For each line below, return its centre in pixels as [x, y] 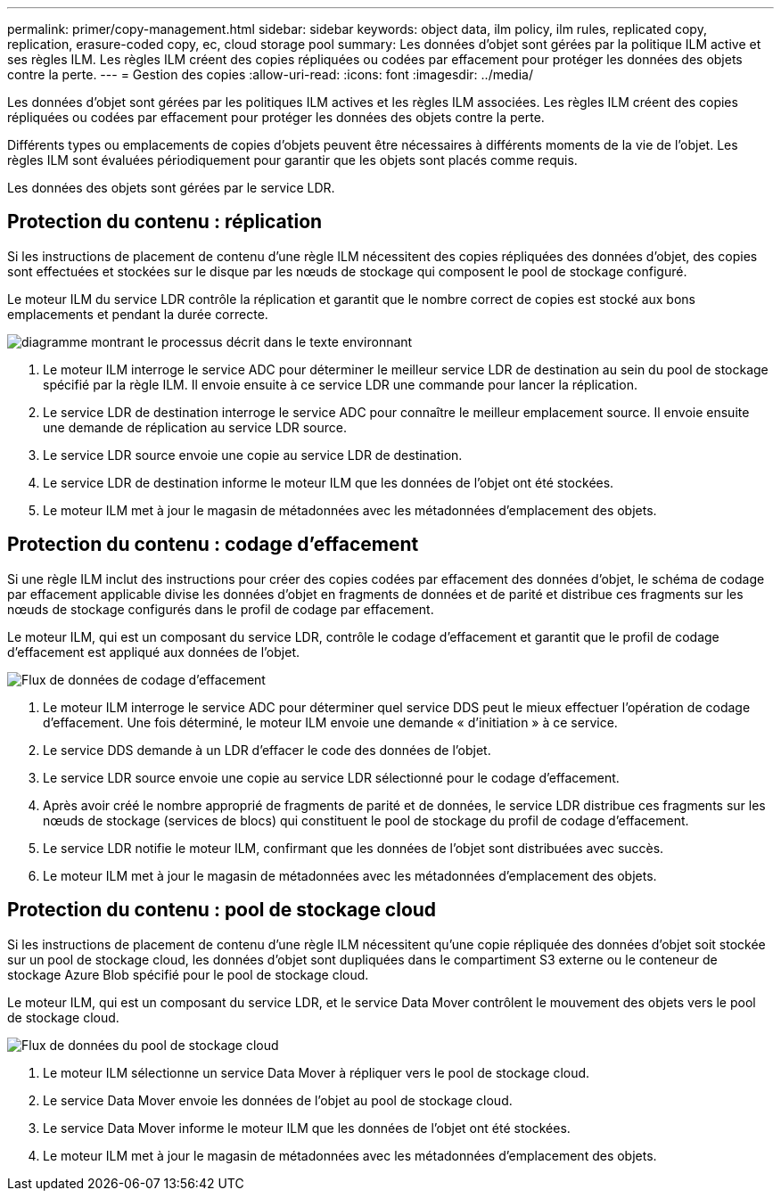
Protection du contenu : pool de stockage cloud [222, 910]
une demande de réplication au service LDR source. [195, 427]
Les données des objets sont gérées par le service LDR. [171, 188]
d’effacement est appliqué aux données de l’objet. [154, 652]
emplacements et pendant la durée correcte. [138, 314]
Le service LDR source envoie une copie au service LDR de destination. [253, 455]
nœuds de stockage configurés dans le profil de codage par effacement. [221, 609]
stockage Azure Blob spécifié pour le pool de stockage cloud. [188, 974]
